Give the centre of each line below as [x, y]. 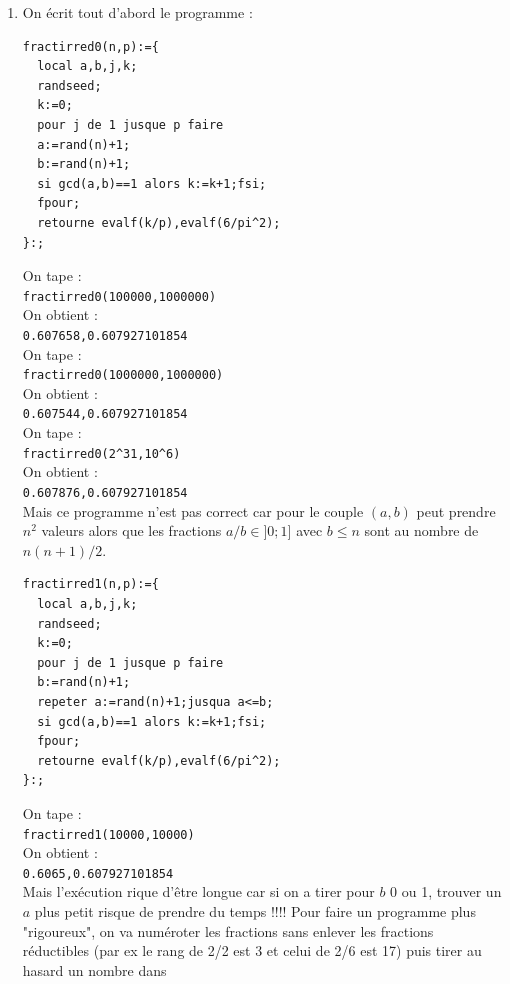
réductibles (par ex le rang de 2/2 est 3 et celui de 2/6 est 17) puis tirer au [252, 950]
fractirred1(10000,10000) [108, 834]
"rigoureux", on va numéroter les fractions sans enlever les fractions [228, 930]
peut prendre [456, 510]
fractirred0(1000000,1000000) [123, 375]
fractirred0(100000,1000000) [119, 296]
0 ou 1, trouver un [446, 891]
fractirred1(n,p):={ [90, 584]
